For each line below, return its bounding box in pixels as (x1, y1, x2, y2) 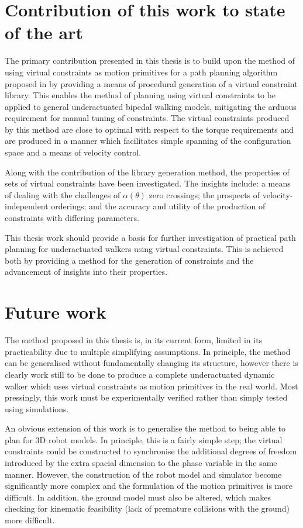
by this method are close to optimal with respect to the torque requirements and (5, 123, 294, 135)
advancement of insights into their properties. (5, 265, 168, 278)
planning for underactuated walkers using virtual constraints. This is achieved (5, 243, 284, 255)
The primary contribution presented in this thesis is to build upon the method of (5, 54, 295, 67)
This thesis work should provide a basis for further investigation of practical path (5, 231, 296, 243)
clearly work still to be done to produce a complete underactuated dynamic (5, 368, 275, 380)
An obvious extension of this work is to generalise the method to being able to (5, 422, 285, 434)
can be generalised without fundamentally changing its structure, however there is (5, 357, 298, 369)
